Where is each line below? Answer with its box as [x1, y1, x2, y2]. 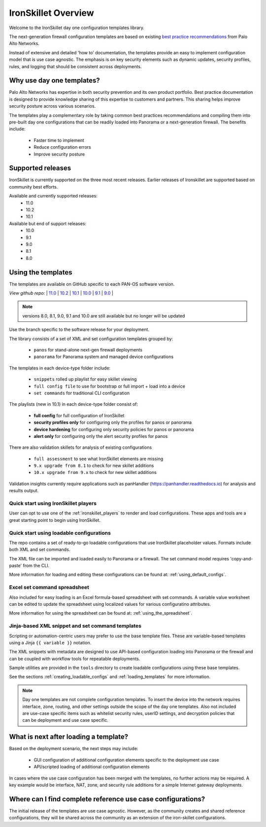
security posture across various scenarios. [9, 103, 96, 109]
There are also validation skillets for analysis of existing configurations [9, 444, 152, 450]
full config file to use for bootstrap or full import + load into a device [33, 383, 186, 389]
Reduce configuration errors [33, 144, 91, 150]
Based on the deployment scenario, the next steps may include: [9, 746, 138, 751]
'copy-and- [230, 555, 253, 561]
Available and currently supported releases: [9, 193, 98, 199]
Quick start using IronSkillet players [9, 500, 97, 507]
